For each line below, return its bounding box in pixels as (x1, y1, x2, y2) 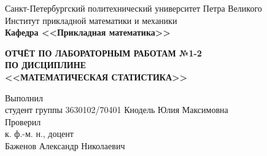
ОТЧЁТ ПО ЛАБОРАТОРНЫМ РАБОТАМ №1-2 (5, 46, 202, 59)
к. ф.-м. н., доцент (5, 127, 74, 140)
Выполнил (5, 91, 44, 104)
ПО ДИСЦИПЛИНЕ (5, 58, 86, 71)
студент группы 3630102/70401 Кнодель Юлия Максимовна (5, 103, 228, 116)
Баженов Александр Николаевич (5, 139, 125, 152)
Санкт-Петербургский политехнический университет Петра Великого (5, 2, 262, 14)
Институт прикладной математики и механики (5, 14, 177, 26)
